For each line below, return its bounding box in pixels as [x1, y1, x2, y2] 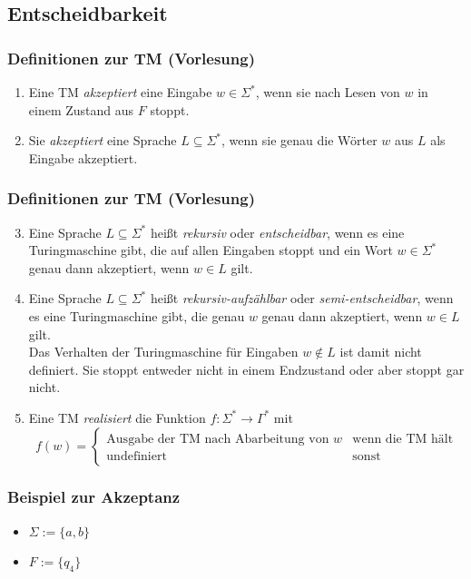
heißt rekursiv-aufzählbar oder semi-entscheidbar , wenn [150, 289, 454, 308]
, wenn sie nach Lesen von [255, 83, 400, 101]
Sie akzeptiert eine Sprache [28, 131, 177, 150]
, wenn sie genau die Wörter [221, 131, 378, 150]
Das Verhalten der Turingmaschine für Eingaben [28, 342, 299, 361]
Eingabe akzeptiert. [28, 148, 138, 167]
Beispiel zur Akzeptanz [7, 486, 181, 508]
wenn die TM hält [352, 432, 454, 446]
